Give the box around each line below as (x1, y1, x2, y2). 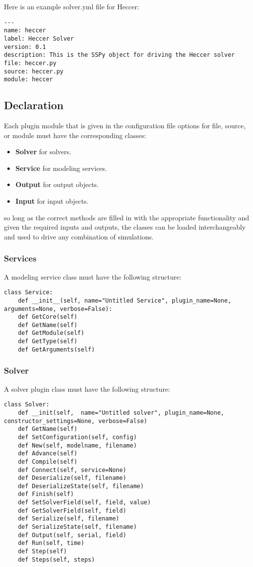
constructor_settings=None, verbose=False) (4, 417, 148, 425)
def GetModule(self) (18, 330, 84, 337)
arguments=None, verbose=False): (4, 305, 112, 312)
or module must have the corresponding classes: (4, 130, 147, 140)
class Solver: (4, 401, 50, 408)
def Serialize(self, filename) (18, 515, 120, 522)
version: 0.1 (4, 43, 46, 50)
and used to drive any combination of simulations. (4, 231, 154, 241)
